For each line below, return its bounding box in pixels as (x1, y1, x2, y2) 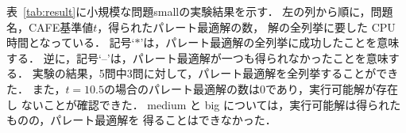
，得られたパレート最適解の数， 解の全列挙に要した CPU (97, 18, 396, 35)
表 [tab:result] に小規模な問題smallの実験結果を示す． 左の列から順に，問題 (6, 3, 393, 19)
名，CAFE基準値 (6, 18, 94, 35)
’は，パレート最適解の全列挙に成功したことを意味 (140, 34, 400, 51)
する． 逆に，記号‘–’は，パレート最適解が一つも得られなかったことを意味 (6, 49, 389, 66)
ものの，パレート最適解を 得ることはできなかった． (6, 112, 276, 128)
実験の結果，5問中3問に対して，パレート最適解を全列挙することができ (32, 65, 399, 82)
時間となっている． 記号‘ (6, 34, 135, 51)
